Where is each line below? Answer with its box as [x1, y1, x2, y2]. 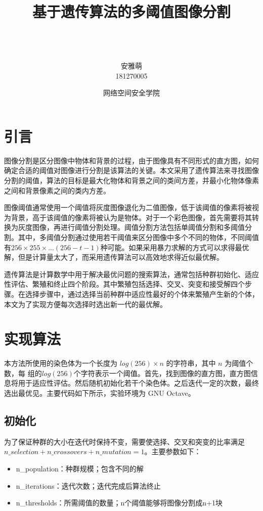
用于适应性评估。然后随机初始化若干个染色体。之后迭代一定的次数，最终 [18, 378, 259, 388]
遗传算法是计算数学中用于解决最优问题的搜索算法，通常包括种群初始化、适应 [4, 268, 259, 279]
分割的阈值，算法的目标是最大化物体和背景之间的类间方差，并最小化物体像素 [4, 175, 259, 185]
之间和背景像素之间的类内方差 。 [4, 185, 110, 195]
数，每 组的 [4, 367, 42, 378]
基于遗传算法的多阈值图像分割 [32, 1, 231, 22]
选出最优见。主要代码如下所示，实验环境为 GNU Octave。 [4, 388, 195, 398]
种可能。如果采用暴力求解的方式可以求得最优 [100, 242, 249, 252]
